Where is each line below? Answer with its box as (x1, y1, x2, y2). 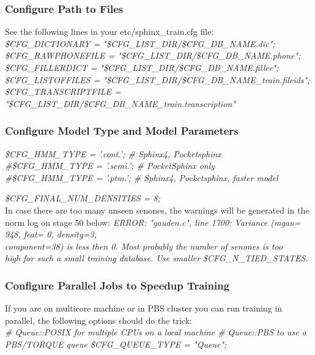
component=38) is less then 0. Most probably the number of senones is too (5, 239, 283, 252)
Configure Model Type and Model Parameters (5, 123, 239, 138)
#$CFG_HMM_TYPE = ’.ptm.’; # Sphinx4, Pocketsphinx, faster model (5, 171, 278, 184)
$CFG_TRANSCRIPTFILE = (5, 85, 121, 98)
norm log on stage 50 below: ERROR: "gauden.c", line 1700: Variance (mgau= (5, 215, 301, 228)
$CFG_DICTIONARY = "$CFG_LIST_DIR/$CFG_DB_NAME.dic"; (5, 37, 275, 50)
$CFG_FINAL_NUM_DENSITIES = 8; (5, 192, 161, 204)
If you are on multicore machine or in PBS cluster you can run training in (5, 302, 282, 315)
